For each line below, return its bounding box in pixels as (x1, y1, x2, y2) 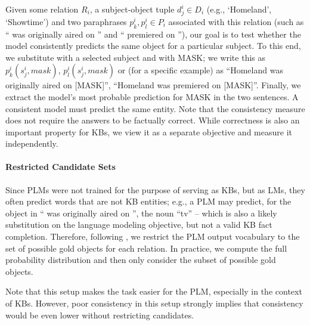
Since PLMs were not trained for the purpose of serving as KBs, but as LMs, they (5, 183, 305, 196)
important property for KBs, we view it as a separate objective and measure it (5, 125, 292, 138)
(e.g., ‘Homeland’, (206, 3, 272, 15)
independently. (5, 137, 58, 150)
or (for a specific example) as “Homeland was (117, 64, 283, 76)
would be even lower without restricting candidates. (5, 308, 194, 321)
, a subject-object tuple (89, 3, 175, 15)
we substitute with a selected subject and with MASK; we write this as (5, 51, 266, 63)
